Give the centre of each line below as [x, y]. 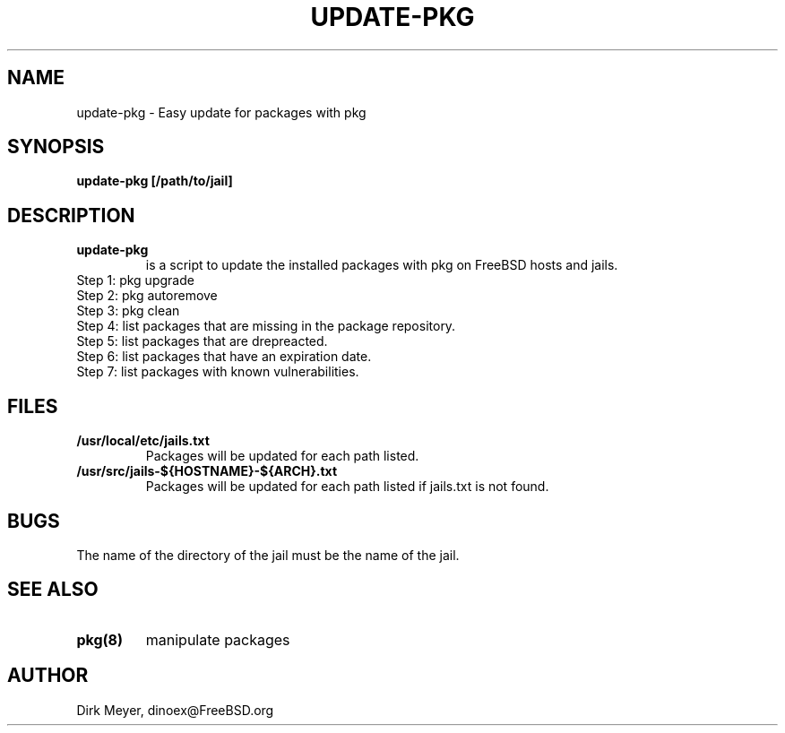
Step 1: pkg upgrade [135, 280]
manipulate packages [218, 639]
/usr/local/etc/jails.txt [143, 441]
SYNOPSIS [56, 147]
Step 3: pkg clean [128, 311]
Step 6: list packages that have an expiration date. [224, 357]
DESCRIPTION [71, 215]
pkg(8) [99, 639]
